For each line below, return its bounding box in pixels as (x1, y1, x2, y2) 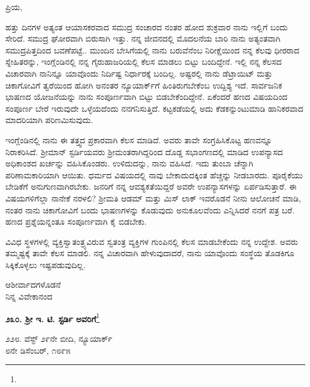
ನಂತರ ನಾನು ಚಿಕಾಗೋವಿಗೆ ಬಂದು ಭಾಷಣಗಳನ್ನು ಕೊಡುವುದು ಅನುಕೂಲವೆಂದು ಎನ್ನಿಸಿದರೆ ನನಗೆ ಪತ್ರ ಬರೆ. (5, 203, 295, 216)
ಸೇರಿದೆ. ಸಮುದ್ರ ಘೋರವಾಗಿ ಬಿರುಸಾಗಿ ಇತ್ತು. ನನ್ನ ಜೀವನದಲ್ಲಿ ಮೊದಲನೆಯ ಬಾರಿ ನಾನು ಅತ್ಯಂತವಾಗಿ (5, 32, 281, 45)
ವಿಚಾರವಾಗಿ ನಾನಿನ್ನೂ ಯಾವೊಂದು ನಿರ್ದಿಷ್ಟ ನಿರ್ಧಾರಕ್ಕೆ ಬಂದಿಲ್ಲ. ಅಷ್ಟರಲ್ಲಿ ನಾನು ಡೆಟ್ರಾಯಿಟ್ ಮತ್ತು (5, 67, 273, 79)
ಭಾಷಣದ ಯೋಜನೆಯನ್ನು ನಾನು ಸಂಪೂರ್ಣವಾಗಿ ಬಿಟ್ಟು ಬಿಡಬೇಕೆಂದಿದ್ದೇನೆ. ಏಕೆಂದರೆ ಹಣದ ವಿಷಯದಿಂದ (5, 90, 288, 103)
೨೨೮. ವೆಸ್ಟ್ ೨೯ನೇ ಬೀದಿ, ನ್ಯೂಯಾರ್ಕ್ (5, 332, 112, 344)
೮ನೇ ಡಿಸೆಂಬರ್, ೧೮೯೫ (5, 344, 71, 356)
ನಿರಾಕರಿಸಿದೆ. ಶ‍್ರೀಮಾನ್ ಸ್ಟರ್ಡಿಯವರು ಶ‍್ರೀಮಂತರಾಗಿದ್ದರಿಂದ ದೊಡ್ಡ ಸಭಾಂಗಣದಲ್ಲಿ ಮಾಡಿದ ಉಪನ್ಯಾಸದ (5, 145, 283, 158)
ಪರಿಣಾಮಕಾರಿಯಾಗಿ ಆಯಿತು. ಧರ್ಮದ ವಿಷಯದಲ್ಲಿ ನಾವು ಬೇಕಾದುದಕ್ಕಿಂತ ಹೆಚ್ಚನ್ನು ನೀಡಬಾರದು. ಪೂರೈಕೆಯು (5, 168, 303, 181)
